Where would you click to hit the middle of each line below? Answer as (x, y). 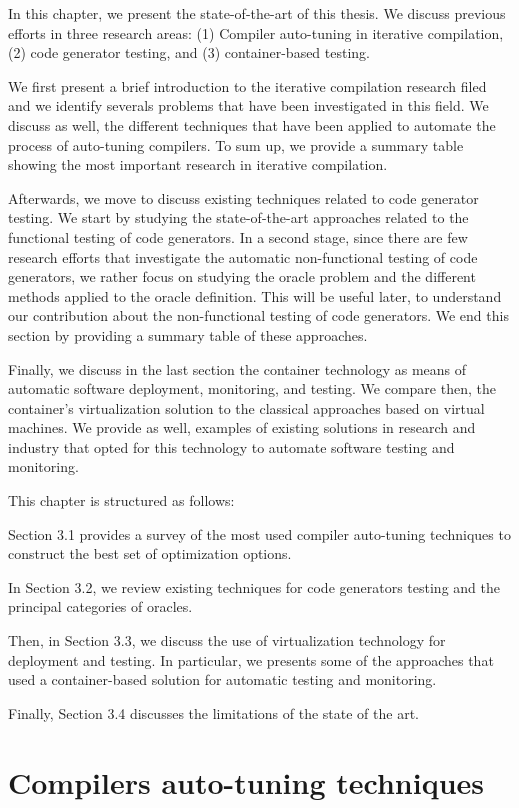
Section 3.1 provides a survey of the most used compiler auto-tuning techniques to (259, 533)
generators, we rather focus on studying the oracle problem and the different (242, 276)
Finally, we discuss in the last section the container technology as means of (237, 368)
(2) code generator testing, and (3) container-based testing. (189, 52)
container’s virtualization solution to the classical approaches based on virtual (246, 407)
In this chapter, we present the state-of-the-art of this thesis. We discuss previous (257, 13)
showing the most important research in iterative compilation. (198, 164)
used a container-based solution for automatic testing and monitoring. (222, 679)
